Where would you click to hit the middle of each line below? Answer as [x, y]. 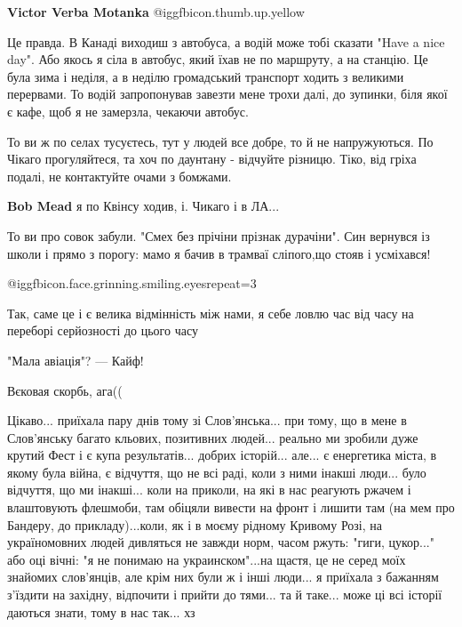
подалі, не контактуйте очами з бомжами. [119, 176]
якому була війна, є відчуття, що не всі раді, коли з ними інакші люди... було [217, 472]
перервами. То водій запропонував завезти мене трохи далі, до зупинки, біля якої [227, 94]
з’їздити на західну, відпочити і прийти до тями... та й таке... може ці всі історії [225, 595]
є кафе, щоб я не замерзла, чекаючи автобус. [128, 111]
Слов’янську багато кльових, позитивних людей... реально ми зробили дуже [213, 437]
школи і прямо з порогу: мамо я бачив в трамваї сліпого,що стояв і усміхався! [219, 253]
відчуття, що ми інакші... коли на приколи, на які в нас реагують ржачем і [209, 490]
